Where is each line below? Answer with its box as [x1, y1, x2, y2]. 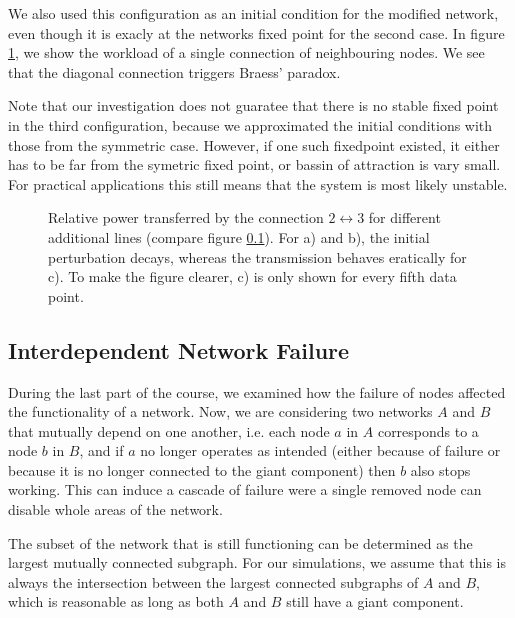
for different [368, 207, 441, 228]
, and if [79, 440, 124, 461]
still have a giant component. [286, 591, 464, 612]
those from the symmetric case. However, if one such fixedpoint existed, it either [8, 134, 500, 155]
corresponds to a [377, 420, 479, 441]
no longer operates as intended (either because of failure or [140, 440, 501, 461]
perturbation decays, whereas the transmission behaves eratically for [48, 246, 467, 267]
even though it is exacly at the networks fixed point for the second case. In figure [8, 22, 505, 43]
